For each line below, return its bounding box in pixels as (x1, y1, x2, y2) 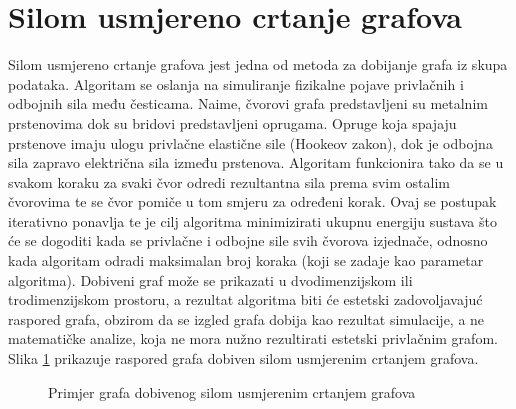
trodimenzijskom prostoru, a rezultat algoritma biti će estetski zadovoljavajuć (8, 289, 483, 310)
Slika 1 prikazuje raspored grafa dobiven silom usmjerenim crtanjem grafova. (8, 348, 479, 369)
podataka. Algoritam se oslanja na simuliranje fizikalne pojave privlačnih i (8, 73, 464, 94)
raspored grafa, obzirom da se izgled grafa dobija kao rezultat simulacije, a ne (8, 308, 485, 329)
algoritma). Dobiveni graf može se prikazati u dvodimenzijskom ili (8, 269, 413, 290)
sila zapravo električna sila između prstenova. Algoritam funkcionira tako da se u (8, 152, 504, 173)
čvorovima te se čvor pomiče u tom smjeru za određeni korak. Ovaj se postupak (8, 191, 497, 212)
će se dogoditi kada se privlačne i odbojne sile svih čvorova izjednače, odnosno (8, 230, 488, 251)
